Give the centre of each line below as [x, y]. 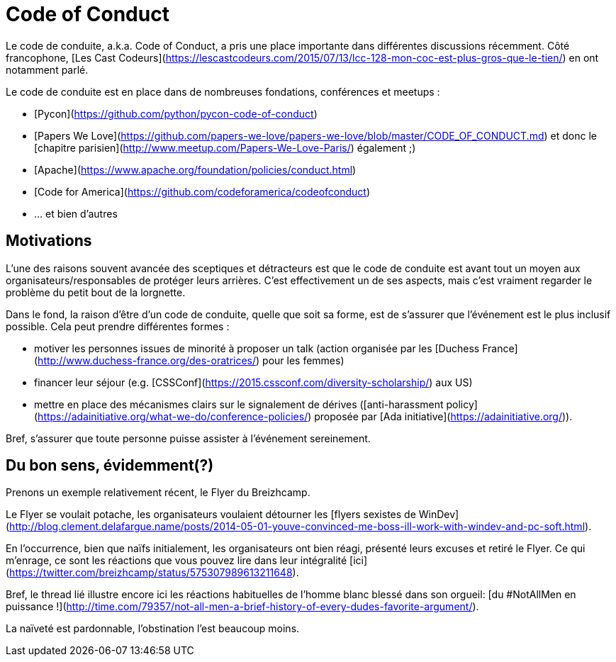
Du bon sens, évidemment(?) [110, 466]
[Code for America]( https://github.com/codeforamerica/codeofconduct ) [202, 191]
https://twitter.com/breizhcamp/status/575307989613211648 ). [154, 573]
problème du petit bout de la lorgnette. [96, 292]
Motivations [49, 241]
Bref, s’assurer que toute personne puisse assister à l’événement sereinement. [188, 438]
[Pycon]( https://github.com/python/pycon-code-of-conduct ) [176, 113]
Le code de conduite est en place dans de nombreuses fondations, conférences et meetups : [223, 91]
